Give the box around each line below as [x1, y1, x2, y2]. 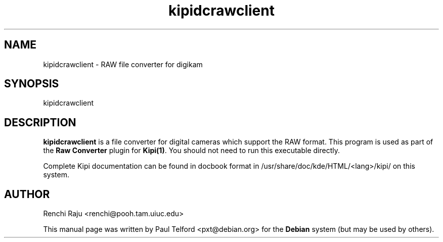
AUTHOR [4, 187, 50, 201]
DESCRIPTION [4, 116, 76, 129]
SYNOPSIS [4, 77, 59, 90]
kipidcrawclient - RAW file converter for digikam [43, 60, 203, 69]
